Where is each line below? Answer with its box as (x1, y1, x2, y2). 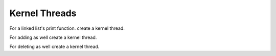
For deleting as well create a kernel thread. (9, 43, 100, 50)
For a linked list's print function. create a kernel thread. (9, 25, 125, 31)
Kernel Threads (9, 8, 77, 19)
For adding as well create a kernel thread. (9, 34, 97, 40)
